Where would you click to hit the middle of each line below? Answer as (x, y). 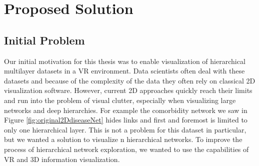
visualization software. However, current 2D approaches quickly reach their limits (128, 90)
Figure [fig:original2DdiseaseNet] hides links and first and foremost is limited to (126, 120)
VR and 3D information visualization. (62, 159)
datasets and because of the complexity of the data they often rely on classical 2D (130, 80)
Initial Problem (44, 40)
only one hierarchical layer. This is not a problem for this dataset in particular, (125, 129)
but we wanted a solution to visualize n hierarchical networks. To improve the (123, 139)
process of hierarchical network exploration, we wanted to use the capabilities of (126, 149)
